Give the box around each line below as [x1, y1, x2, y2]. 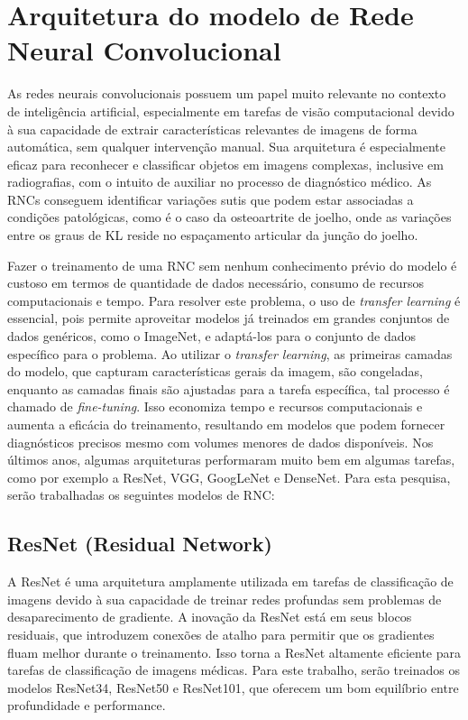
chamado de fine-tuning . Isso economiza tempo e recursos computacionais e [7, 397, 423, 416]
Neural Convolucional [7, 32, 281, 69]
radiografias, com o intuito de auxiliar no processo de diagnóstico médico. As [7, 172, 432, 191]
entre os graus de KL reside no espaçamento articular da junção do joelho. [7, 226, 418, 245]
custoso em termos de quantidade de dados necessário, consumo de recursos [7, 273, 424, 292]
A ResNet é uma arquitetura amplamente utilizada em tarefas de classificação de [7, 572, 454, 591]
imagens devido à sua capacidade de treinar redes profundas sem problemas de [7, 589, 442, 608]
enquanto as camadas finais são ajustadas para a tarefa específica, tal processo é [7, 379, 450, 398]
